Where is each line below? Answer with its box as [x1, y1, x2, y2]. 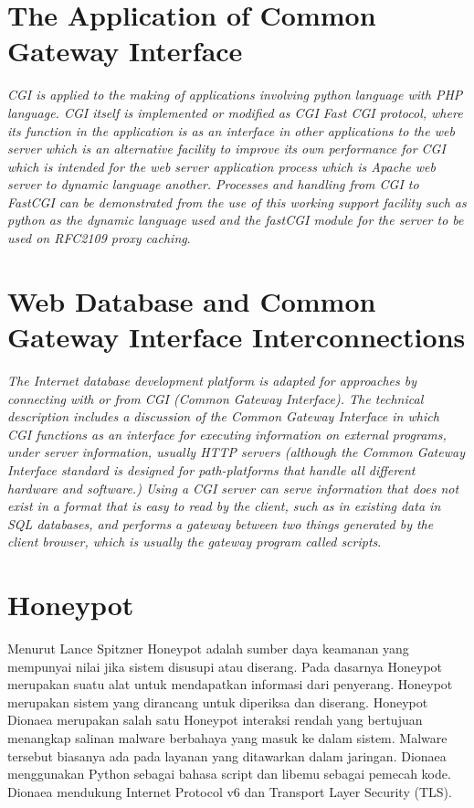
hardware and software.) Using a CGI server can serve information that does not [7, 478, 459, 497]
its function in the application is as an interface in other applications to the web [7, 121, 455, 140]
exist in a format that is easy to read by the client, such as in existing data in [7, 496, 441, 516]
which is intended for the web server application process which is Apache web [7, 156, 436, 175]
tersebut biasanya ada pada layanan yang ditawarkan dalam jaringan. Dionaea [7, 746, 447, 765]
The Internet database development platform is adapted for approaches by [7, 370, 417, 389]
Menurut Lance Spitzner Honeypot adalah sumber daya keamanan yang [7, 639, 409, 658]
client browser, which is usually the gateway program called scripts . [7, 532, 382, 551]
